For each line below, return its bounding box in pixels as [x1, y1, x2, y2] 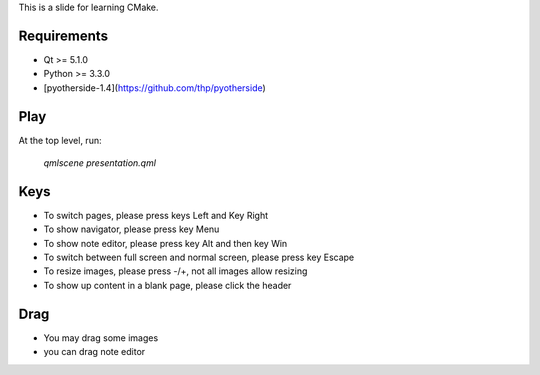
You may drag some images [43, 331, 159, 344]
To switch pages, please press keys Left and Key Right [43, 209, 269, 221]
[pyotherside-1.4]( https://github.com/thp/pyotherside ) [43, 81, 267, 94]
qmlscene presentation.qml [43, 156, 157, 169]
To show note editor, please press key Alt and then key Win [43, 237, 288, 249]
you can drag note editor [43, 346, 146, 358]
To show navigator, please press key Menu [43, 223, 220, 235]
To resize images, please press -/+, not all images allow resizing [43, 265, 308, 277]
